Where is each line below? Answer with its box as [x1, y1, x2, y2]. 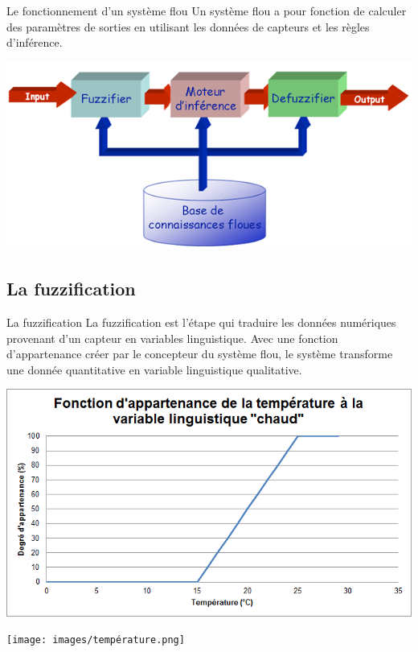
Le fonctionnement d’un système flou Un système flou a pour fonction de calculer [6, 2, 407, 19]
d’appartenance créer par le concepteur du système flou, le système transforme [6, 345, 393, 362]
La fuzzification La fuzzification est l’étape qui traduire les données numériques [6, 314, 396, 331]
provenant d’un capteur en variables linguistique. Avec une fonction [6, 329, 338, 346]
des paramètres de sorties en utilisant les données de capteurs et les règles [6, 18, 370, 35]
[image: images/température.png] [6, 634, 185, 646]
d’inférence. [6, 34, 63, 51]
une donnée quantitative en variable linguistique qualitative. [6, 361, 302, 378]
